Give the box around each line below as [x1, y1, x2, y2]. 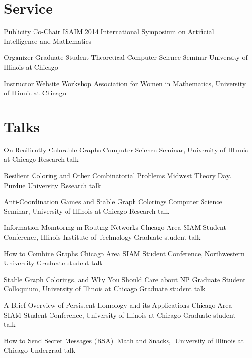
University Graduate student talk [4, 258, 103, 268]
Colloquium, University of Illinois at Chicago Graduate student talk [4, 283, 206, 294]
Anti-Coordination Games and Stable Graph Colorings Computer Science [4, 196, 222, 207]
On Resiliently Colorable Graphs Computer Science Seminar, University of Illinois [4, 144, 248, 154]
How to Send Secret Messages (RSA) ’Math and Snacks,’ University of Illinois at [4, 335, 244, 345]
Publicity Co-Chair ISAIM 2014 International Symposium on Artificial [4, 26, 214, 37]
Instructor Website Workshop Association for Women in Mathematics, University [4, 78, 246, 88]
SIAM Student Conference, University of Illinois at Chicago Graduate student [4, 309, 235, 320]
